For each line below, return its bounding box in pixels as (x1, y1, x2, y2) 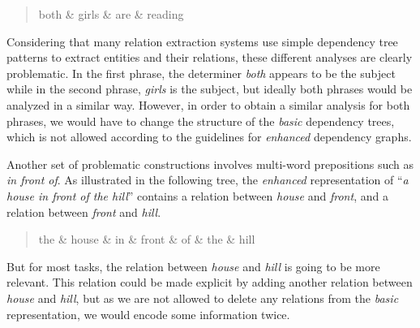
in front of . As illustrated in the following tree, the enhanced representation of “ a (6, 171, 409, 188)
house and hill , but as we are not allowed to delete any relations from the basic (6, 289, 399, 306)
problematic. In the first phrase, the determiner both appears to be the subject (6, 64, 396, 81)
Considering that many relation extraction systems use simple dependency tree (6, 32, 398, 50)
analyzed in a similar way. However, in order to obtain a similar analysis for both (6, 96, 410, 113)
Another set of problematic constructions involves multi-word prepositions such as (6, 155, 414, 172)
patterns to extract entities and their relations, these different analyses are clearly (6, 49, 413, 66)
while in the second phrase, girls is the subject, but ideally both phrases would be (6, 80, 413, 97)
